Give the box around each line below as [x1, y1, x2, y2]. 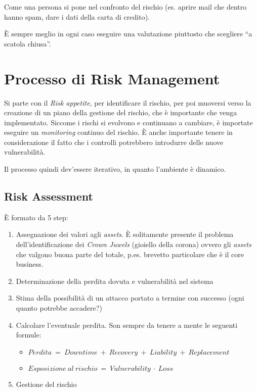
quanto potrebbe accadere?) [16, 303, 102, 313]
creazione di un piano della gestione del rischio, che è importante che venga [4, 107, 237, 118]
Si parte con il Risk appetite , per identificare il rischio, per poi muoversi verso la [4, 97, 251, 108]
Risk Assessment [4, 188, 93, 204]
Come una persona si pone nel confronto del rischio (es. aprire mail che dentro [4, 2, 247, 12]
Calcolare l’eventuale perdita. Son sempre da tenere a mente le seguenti [16, 319, 238, 330]
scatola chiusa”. [4, 38, 52, 48]
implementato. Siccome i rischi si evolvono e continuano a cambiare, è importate [4, 117, 253, 127]
